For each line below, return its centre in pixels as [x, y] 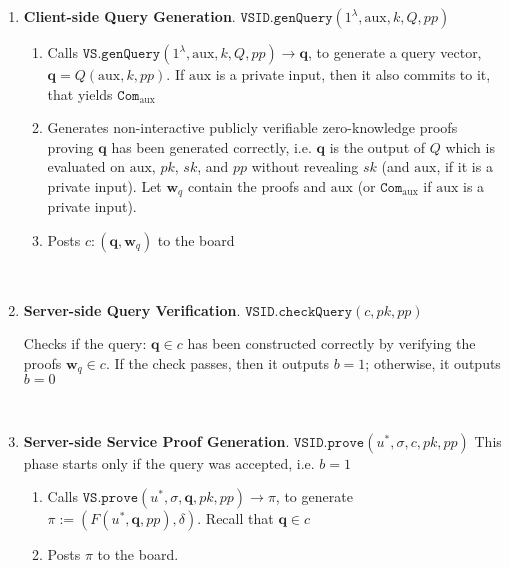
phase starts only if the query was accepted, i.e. [169, 462]
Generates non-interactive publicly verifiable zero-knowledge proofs [252, 127]
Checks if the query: [85, 343]
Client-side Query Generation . [129, 16]
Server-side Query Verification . [132, 309]
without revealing [305, 166]
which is [470, 146]
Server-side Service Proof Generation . [156, 440]
